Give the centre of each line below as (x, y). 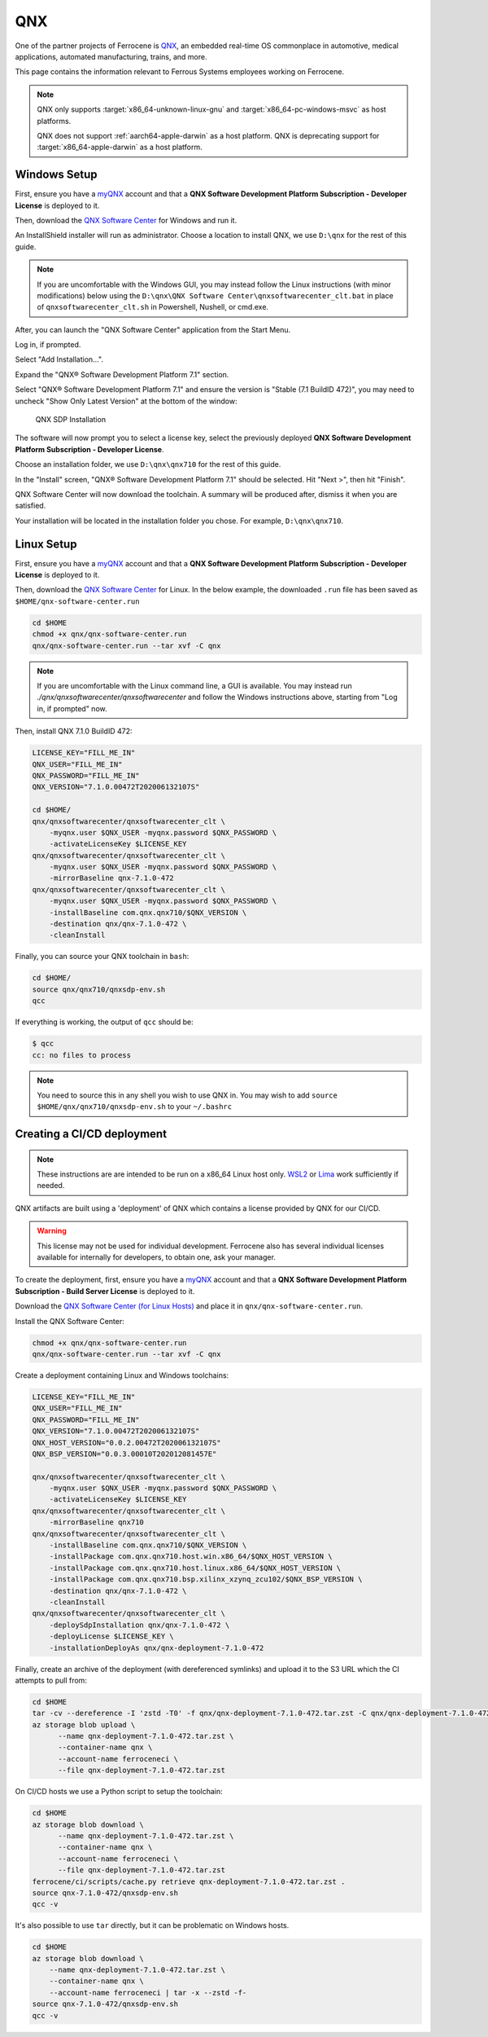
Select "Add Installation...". (59, 359)
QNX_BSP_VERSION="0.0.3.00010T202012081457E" (124, 1454)
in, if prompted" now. (72, 708)
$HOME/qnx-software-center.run (77, 601)
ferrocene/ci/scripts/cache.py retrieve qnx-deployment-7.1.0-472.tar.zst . (189, 1881)
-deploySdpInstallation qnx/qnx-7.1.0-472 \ (139, 1625)
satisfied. (30, 506)
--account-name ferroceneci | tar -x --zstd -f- (148, 1993)
